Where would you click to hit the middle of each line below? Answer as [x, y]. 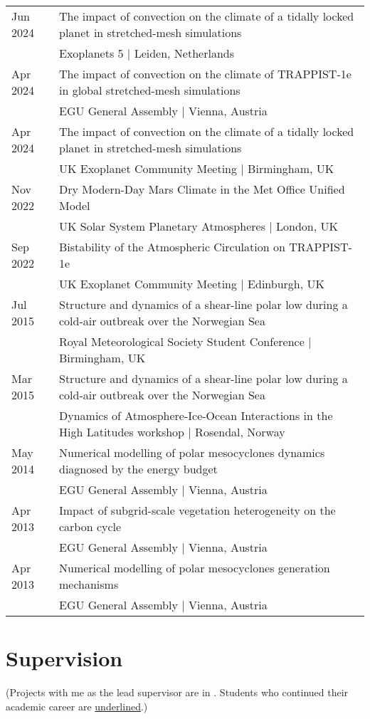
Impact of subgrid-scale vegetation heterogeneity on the [197, 510]
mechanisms [89, 584]
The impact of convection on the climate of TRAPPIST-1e [205, 74]
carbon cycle [90, 526]
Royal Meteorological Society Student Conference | [185, 341]
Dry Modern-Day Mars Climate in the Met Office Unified [202, 189]
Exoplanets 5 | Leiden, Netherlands [147, 53]
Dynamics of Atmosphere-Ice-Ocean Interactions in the [196, 415]
